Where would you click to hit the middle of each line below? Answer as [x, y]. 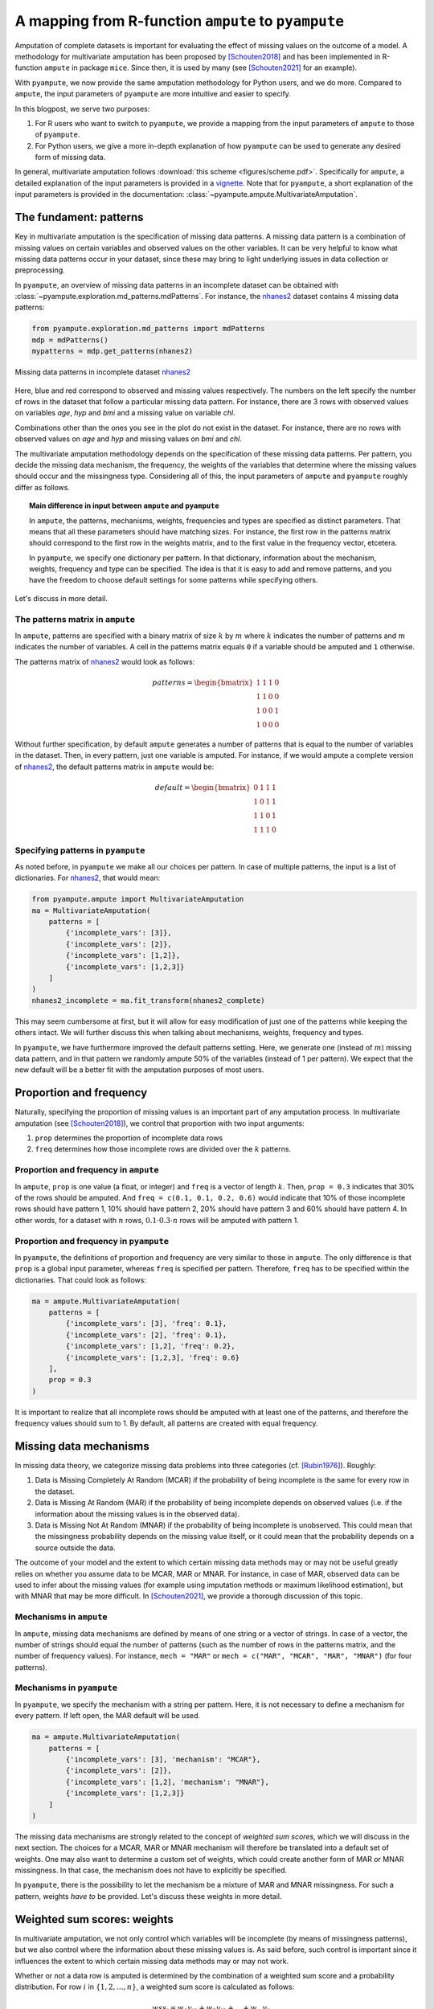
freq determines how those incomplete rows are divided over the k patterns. [163, 1149]
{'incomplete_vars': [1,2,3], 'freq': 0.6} [153, 1357]
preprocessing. [40, 270]
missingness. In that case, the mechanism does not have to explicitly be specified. [151, 1870]
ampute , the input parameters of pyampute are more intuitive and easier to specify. [153, 94]
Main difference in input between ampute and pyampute [125, 505]
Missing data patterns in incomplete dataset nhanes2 [103, 372]
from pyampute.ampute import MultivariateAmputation [138, 899]
